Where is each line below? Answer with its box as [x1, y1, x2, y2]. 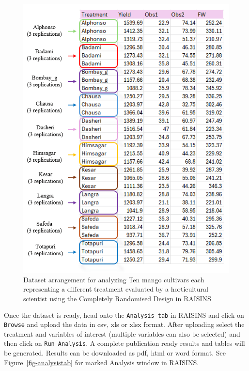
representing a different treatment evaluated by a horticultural [23, 284, 208, 294]
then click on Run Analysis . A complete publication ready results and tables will [4, 338, 245, 348]
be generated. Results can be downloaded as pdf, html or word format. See [4, 348, 226, 358]
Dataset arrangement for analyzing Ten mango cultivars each [23, 274, 204, 284]
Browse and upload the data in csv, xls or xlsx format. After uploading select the [4, 319, 245, 329]
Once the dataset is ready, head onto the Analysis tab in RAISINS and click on [4, 309, 244, 320]
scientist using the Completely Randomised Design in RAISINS [23, 293, 211, 303]
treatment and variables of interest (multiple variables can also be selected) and [4, 328, 240, 339]
